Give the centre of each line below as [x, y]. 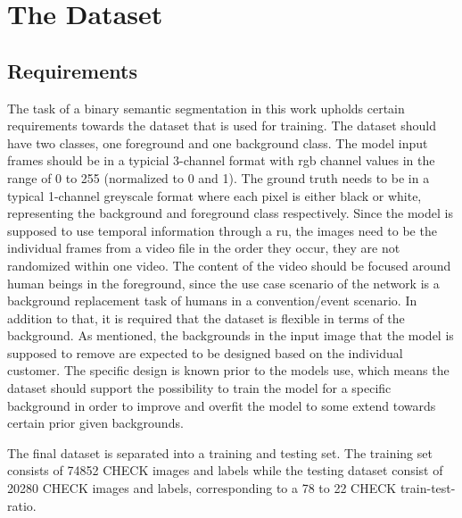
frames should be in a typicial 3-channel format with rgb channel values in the [221, 160]
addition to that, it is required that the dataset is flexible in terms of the [206, 317]
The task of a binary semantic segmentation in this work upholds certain [206, 108]
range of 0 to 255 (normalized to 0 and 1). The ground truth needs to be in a [219, 177]
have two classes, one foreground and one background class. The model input [218, 142]
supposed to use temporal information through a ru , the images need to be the [222, 230]
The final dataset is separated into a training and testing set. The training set [220, 452]
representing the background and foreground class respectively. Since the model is [230, 213]
